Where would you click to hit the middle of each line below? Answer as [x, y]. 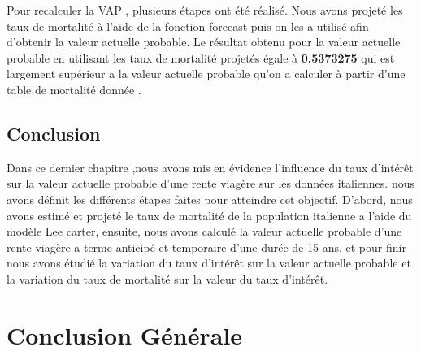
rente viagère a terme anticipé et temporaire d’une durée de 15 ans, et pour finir [206, 247]
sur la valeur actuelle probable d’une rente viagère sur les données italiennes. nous [210, 183]
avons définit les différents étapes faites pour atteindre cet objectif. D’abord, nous [210, 199]
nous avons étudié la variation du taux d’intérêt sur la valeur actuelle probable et [209, 263]
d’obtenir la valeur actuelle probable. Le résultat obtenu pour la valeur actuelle [204, 42]
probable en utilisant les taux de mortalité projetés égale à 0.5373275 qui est [201, 57]
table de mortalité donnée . [74, 89]
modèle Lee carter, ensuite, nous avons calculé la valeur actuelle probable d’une [204, 231]
